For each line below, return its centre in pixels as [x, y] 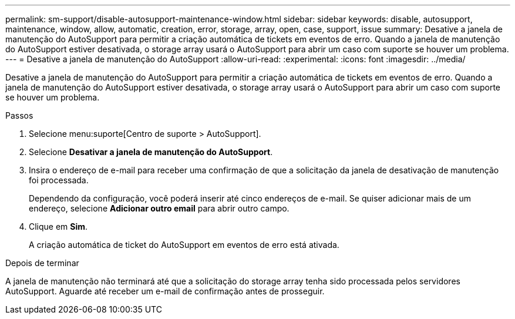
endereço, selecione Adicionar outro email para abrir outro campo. [159, 208]
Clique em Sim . [58, 226]
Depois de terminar [42, 263]
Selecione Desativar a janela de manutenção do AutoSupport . [151, 152]
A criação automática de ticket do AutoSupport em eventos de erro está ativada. [184, 245]
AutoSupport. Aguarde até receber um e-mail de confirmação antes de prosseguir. [165, 291]
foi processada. [59, 180]
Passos [19, 115]
